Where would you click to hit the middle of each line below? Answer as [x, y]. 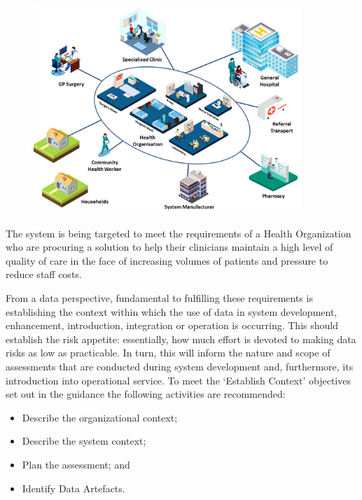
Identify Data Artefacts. [74, 488]
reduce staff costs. [44, 274]
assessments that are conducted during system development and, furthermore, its [180, 366]
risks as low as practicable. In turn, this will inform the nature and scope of [168, 353]
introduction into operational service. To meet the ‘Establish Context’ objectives [178, 380]
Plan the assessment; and [76, 464]
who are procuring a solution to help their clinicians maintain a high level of [169, 247]
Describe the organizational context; [100, 417]
